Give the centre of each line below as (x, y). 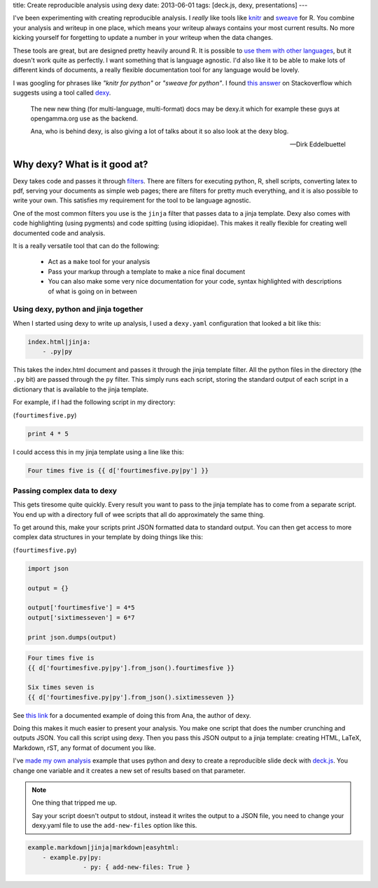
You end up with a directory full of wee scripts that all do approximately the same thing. (139, 514)
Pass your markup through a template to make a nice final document (146, 271)
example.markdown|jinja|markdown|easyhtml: (104, 848)
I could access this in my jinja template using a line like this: (99, 452)
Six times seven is (61, 687)
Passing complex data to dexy (65, 490)
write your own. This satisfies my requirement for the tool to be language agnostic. (132, 200)
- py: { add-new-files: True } (136, 867)
